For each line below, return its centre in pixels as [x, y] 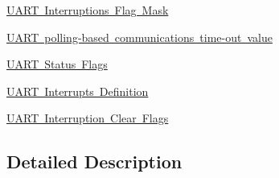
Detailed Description [94, 161]
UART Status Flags [57, 64]
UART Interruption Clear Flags [88, 118]
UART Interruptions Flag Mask [88, 10]
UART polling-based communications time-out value [139, 37]
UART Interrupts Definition [78, 91]
